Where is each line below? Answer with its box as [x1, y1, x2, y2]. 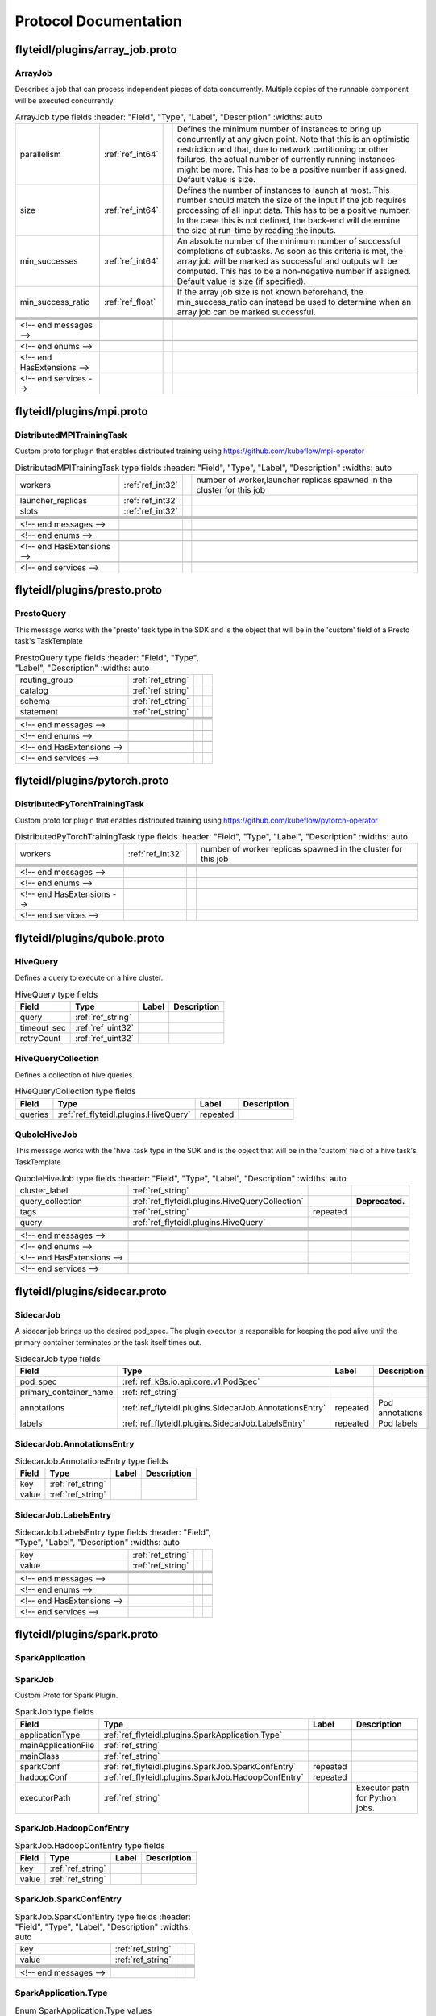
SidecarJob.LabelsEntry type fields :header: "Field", [15, 1527, 211, 1538]
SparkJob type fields [15, 1706, 94, 1718]
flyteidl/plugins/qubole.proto [15, 931, 165, 945]
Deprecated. [355, 1196, 405, 1207]
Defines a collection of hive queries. [15, 1069, 135, 1080]
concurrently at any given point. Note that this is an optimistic [176, 134, 410, 145]
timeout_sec [19, 1022, 66, 1033]
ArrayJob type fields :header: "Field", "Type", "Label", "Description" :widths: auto [15, 111, 322, 123]
